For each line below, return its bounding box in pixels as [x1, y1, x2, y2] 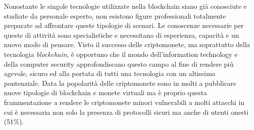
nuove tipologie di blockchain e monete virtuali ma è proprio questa [4, 87, 207, 98]
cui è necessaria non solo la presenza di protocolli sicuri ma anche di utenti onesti [4, 106, 249, 117]
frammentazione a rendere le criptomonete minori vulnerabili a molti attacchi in [4, 97, 245, 107]
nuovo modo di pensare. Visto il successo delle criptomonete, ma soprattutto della [4, 39, 250, 50]
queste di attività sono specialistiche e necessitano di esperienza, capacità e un [4, 29, 239, 40]
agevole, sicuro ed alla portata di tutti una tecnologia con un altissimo [4, 68, 215, 78]
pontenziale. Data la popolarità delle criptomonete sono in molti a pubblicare [4, 78, 236, 88]
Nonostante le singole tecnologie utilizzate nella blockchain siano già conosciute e [4, 1, 247, 11]
